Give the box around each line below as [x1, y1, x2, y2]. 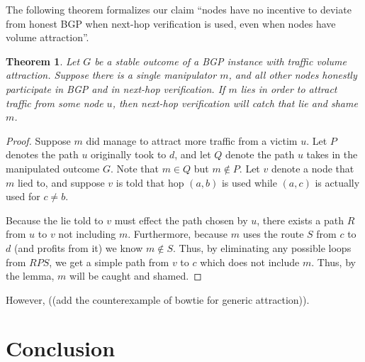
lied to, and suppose [17, 175, 105, 190]
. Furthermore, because [128, 226, 228, 241]
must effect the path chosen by [114, 212, 248, 227]
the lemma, [6, 268, 55, 283]
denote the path [225, 147, 295, 162]
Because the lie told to [6, 212, 103, 227]
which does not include [200, 254, 300, 269]
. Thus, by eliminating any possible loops [172, 240, 352, 255]
